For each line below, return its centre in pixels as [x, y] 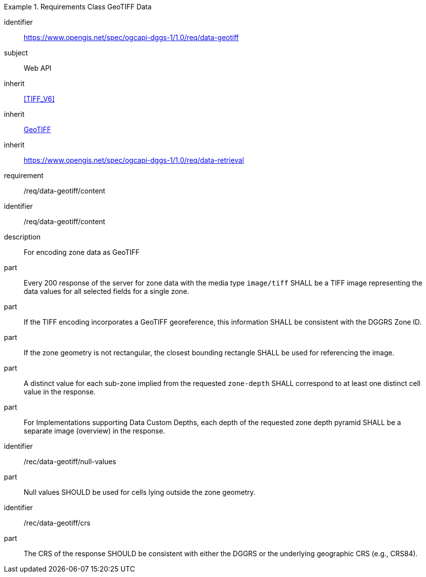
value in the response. [60, 392]
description [22, 237]
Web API [38, 68]
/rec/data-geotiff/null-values [70, 461]
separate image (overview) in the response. [94, 431]
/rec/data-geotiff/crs [57, 523]
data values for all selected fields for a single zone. [106, 291]
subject [16, 53]
